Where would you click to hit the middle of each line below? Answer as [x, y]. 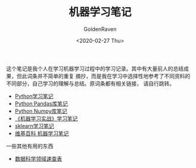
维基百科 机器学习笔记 [42, 133]
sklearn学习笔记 [35, 126]
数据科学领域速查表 [38, 158]
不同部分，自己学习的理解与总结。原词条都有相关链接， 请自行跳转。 [90, 83]
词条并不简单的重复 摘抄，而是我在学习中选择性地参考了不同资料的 [108, 76]
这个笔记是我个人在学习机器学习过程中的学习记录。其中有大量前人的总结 [95, 69]
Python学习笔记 [34, 96]
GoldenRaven [100, 29]
